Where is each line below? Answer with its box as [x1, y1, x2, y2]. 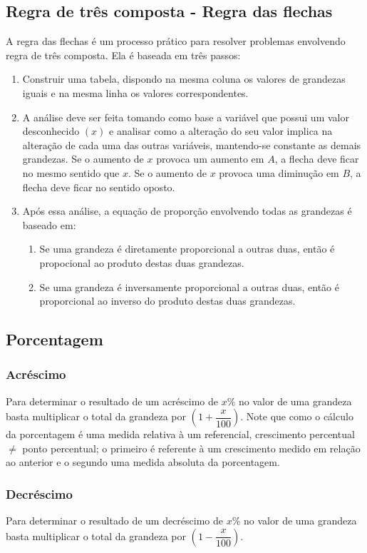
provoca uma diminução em [219, 165, 339, 180]
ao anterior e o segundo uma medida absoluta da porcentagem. [6, 455, 280, 470]
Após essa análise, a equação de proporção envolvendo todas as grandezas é [22, 203, 352, 218]
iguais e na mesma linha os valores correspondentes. [22, 85, 249, 100]
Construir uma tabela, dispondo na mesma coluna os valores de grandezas [22, 71, 346, 86]
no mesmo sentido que [22, 165, 120, 180]
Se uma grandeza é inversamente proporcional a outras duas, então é [39, 279, 339, 294]
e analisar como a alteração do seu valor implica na [109, 123, 333, 138]
